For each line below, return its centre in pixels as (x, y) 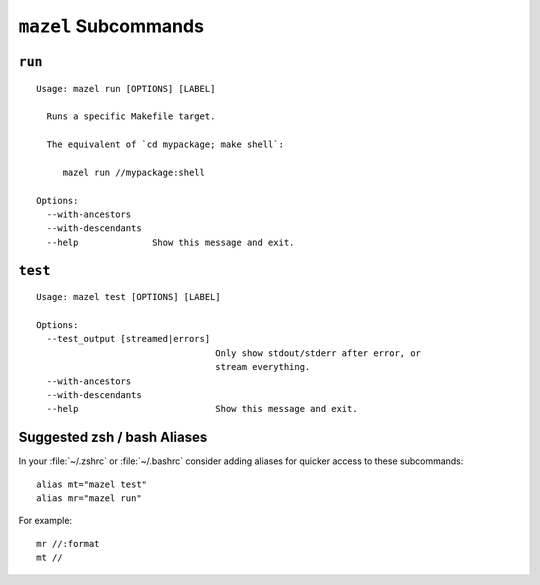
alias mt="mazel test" (92, 484)
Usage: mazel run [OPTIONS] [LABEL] (126, 88)
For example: (45, 521)
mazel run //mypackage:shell (133, 172)
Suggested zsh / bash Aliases (113, 437)
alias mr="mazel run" (89, 498)
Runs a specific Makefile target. (131, 116)
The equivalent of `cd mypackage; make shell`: (165, 144)
